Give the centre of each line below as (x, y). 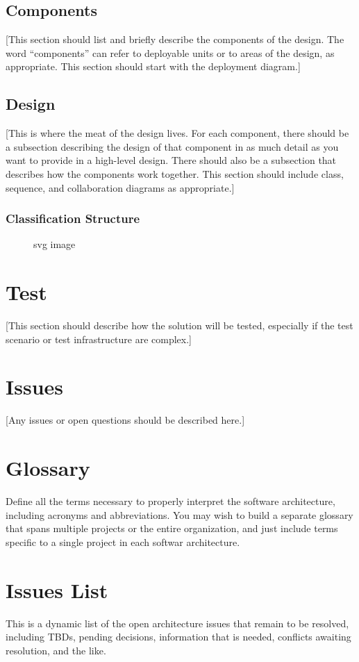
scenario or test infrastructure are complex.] (99, 339)
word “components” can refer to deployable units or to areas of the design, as (170, 52)
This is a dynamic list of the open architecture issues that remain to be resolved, (177, 623)
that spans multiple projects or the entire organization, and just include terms (172, 528)
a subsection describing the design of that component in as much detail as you (172, 146)
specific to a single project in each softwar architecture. (123, 541)
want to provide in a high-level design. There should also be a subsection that (171, 160)
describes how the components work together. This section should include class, (175, 173)
